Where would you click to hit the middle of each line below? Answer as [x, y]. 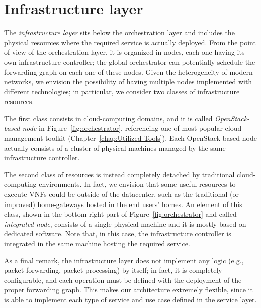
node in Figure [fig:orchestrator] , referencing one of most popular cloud [132, 128]
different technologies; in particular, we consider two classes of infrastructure [122, 91]
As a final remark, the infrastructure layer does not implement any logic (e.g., [124, 260]
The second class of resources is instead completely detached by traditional [119, 174]
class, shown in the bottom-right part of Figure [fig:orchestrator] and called [120, 214]
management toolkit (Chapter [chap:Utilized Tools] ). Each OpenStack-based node [130, 138]
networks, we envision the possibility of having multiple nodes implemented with [128, 82]
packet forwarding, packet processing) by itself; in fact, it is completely [113, 270]
